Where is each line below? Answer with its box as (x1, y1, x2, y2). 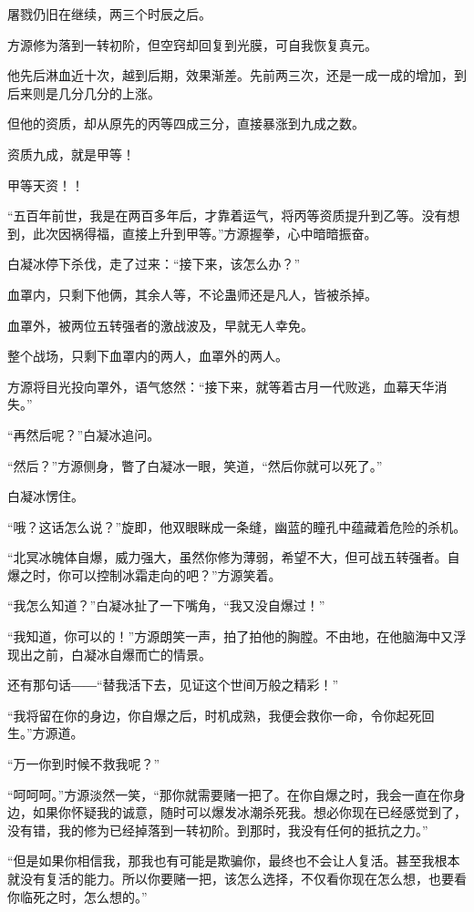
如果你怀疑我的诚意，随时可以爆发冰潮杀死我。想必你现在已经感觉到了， (32, 803, 467, 822)
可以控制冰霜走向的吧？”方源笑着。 (70, 565, 282, 584)
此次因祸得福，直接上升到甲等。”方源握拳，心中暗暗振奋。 (32, 223, 377, 242)
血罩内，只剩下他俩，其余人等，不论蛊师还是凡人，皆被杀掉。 (7, 284, 377, 303)
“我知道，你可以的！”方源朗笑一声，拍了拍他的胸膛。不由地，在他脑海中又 (7, 627, 454, 646)
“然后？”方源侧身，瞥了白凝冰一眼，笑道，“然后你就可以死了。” (7, 456, 383, 475)
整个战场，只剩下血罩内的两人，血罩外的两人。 (7, 346, 288, 365)
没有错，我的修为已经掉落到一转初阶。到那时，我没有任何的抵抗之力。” (7, 820, 428, 839)
